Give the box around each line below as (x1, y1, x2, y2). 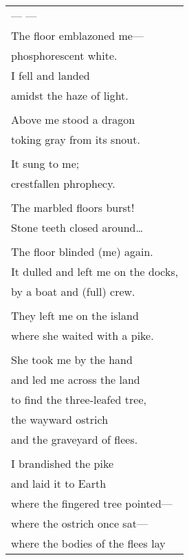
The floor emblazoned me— (11, 28, 144, 43)
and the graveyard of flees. (11, 431, 138, 447)
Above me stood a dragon (11, 111, 135, 127)
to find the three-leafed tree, (11, 391, 146, 407)
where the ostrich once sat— (11, 515, 148, 531)
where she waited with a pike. (11, 327, 154, 343)
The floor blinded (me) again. (11, 244, 153, 259)
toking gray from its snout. (11, 131, 140, 147)
